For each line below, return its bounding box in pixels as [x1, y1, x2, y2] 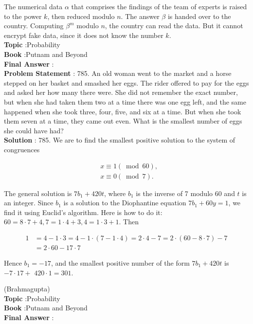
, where [104, 188, 126, 198]
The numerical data [4, 1, 63, 11]
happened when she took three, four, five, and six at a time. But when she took [4, 106, 241, 116]
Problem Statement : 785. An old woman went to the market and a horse [4, 68, 232, 78]
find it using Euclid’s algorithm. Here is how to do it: [4, 207, 163, 217]
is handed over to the [167, 11, 231, 21]
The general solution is [4, 188, 72, 198]
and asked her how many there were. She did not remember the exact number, [4, 87, 238, 97]
